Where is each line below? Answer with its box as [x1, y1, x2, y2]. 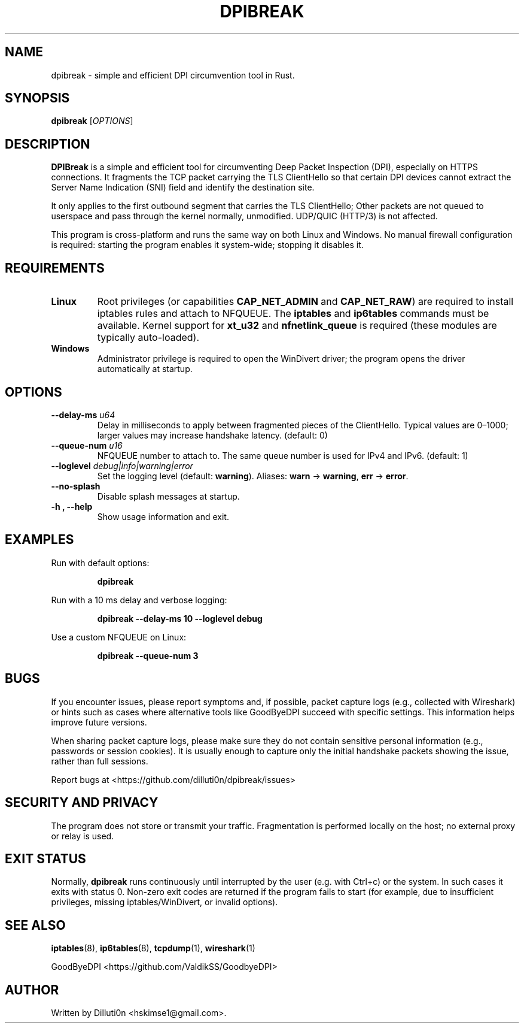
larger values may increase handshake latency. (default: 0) [97, 430, 328, 440]
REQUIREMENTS [5, 260, 105, 276]
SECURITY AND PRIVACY [5, 795, 159, 811]
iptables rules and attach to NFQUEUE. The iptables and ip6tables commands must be [97, 307, 489, 320]
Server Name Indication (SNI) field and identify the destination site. [51, 182, 315, 193]
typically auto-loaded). [97, 331, 200, 344]
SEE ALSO [5, 917, 66, 933]
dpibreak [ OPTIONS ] [51, 116, 133, 126]
